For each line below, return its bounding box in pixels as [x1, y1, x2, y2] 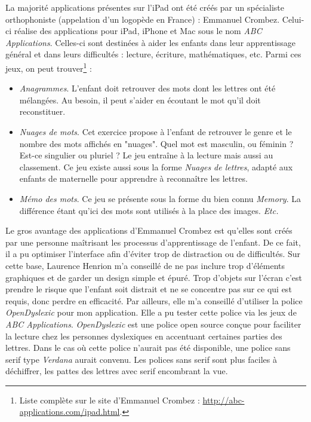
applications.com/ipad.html [19, 405, 120, 418]
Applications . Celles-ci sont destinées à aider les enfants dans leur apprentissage [5, 36, 296, 48]
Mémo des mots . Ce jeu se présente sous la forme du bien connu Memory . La [19, 192, 301, 204]
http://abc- [202, 393, 245, 406]
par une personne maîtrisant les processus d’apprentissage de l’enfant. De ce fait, [5, 236, 301, 248]
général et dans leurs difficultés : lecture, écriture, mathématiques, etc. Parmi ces [5, 48, 301, 60]
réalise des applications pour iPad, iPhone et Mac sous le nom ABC [14, 25, 262, 37]
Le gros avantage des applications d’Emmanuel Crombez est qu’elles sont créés [5, 224, 292, 237]
